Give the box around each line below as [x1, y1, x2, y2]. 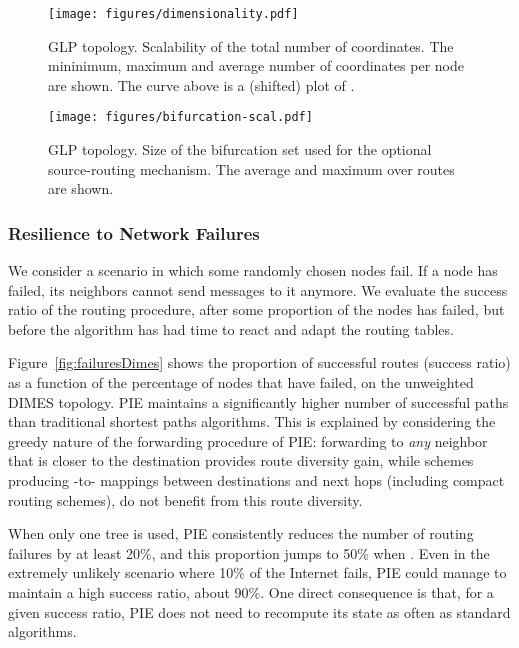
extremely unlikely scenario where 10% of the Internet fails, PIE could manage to [8, 562, 507, 583]
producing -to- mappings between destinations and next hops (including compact [8, 470, 505, 491]
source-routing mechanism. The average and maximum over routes [48, 158, 455, 179]
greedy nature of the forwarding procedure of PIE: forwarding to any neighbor [8, 430, 488, 451]
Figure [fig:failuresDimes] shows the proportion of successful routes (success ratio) [8, 352, 511, 373]
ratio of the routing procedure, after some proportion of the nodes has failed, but [8, 299, 505, 320]
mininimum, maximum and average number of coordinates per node [48, 55, 464, 76]
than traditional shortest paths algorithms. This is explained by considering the [8, 411, 496, 432]
